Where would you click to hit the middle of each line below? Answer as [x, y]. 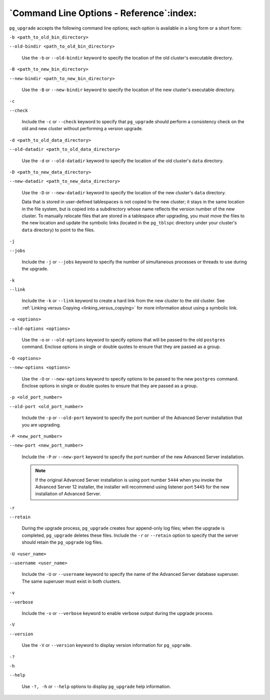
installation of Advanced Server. [68, 494]
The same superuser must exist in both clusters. [71, 581]
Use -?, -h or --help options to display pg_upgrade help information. [96, 686]
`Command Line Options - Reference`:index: [103, 13]
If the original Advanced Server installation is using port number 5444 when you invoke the [129, 480]
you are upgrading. [41, 425]
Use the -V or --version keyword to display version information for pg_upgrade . [107, 645]
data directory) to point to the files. [58, 230]
